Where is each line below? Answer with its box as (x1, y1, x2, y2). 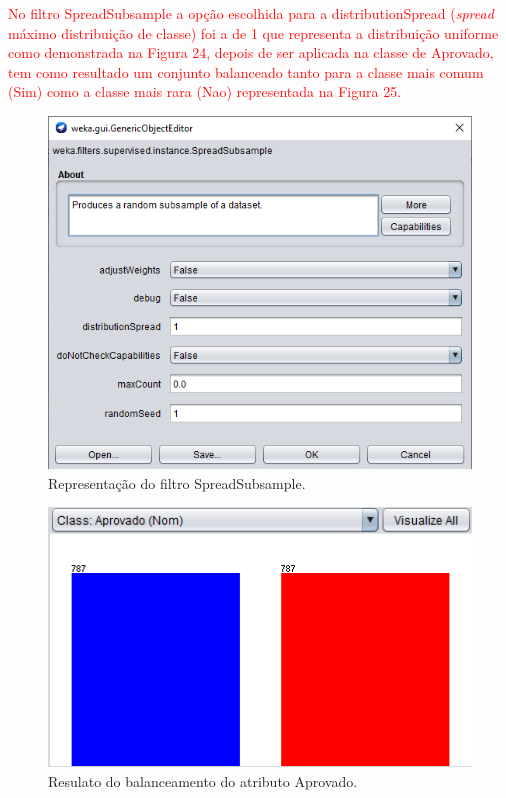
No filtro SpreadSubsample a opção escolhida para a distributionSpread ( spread (8, 3, 494, 23)
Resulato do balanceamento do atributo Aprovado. (48, 770, 358, 791)
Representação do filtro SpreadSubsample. (48, 472, 306, 493)
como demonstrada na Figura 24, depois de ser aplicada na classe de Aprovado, (8, 42, 494, 63)
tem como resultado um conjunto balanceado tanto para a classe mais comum (8, 61, 484, 82)
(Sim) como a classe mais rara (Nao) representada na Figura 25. (8, 81, 402, 102)
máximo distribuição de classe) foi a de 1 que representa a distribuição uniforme (8, 22, 499, 43)
